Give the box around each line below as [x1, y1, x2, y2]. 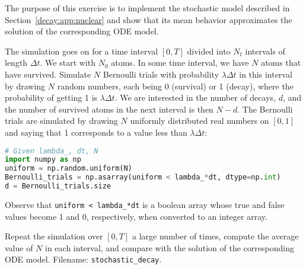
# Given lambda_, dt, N [5, 146, 98, 155]
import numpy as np [5, 155, 81, 164]
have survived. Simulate [5, 68, 91, 80]
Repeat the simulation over [5, 230, 103, 242]
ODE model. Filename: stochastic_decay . [5, 253, 162, 265]
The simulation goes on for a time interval [5, 44, 158, 57]
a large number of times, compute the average [132, 230, 299, 242]
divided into [187, 44, 231, 57]
